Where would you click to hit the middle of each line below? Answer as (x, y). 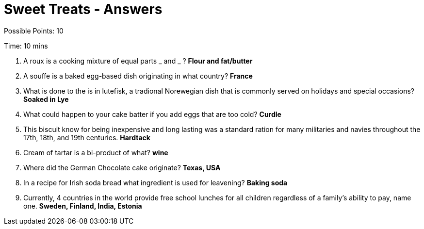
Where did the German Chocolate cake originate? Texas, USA (122, 167)
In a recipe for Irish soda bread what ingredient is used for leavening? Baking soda (155, 182)
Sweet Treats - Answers (83, 9)
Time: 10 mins (26, 46)
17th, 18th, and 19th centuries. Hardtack (87, 137)
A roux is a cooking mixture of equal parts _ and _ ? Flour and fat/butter (138, 61)
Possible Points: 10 (34, 31)
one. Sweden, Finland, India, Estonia (83, 206)
